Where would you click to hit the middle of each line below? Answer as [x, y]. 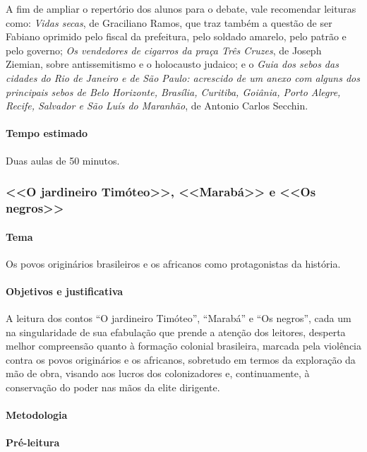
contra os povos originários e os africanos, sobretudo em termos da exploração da [181, 359]
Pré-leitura [33, 442]
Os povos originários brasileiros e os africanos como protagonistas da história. [173, 263]
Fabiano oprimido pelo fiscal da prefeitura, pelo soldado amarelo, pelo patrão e [176, 36]
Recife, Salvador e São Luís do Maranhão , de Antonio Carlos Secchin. [157, 106]
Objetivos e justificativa [65, 291]
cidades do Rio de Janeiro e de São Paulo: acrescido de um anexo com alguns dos [183, 77]
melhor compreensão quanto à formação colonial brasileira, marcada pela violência [183, 346]
